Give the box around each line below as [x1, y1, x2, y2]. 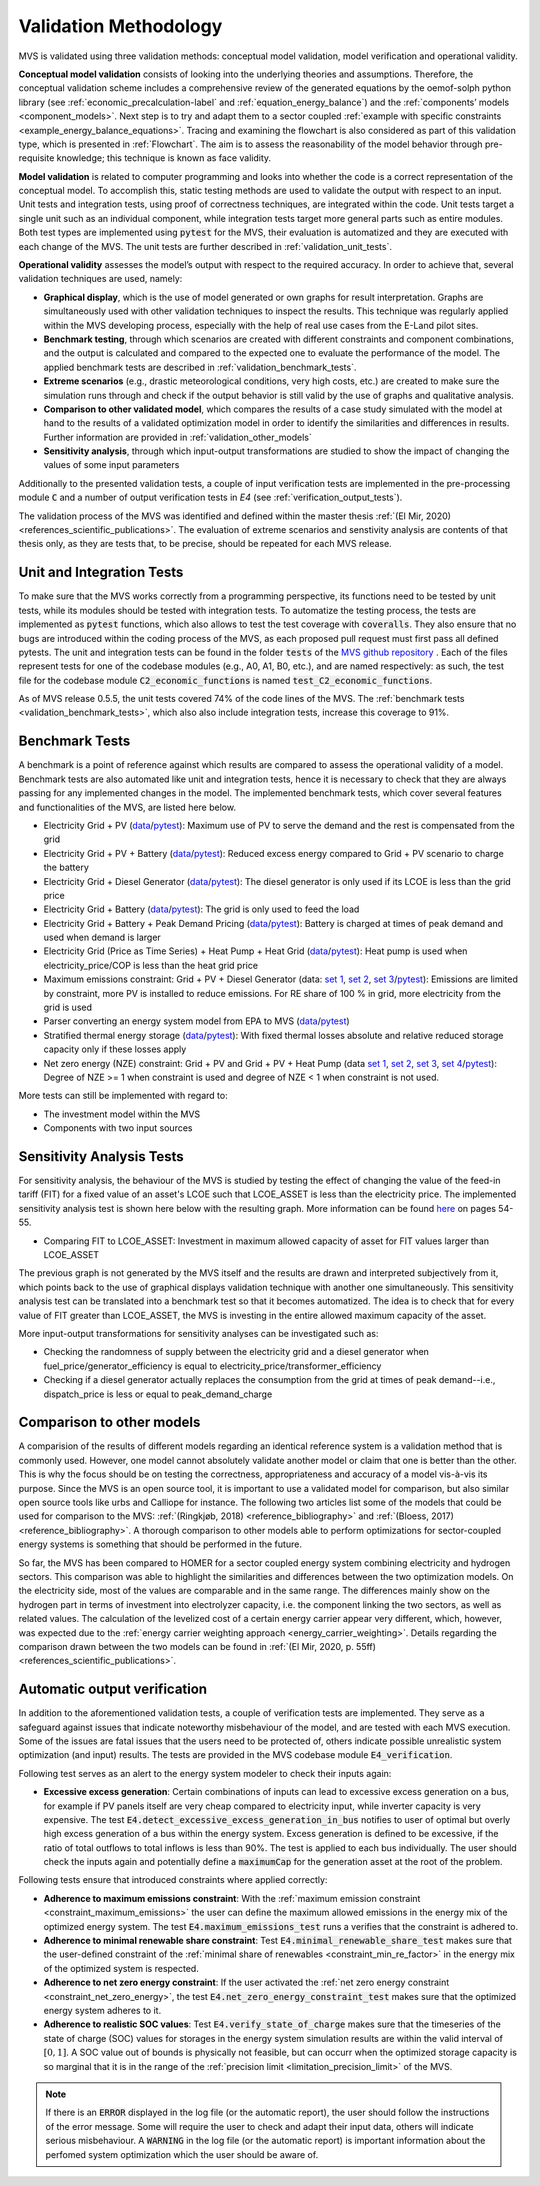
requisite [18, 152, 55, 164]
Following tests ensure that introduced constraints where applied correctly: [18, 1874, 328, 1886]
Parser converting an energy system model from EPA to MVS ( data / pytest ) [43, 1015, 350, 1027]
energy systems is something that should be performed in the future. [18, 1538, 302, 1550]
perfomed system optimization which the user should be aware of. [45, 2148, 319, 2160]
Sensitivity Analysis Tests [18, 1148, 184, 1165]
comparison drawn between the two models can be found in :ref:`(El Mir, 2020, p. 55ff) [18, 1640, 377, 1652]
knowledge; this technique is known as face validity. [56, 152, 272, 164]
